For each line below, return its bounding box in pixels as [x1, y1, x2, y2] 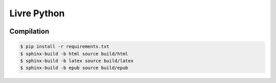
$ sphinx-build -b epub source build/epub [20, 65, 128, 71]
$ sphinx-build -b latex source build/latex [20, 58, 134, 64]
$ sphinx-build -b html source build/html [20, 51, 128, 57]
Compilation [9, 27, 50, 36]
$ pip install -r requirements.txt [20, 44, 109, 49]
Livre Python [9, 8, 65, 19]
